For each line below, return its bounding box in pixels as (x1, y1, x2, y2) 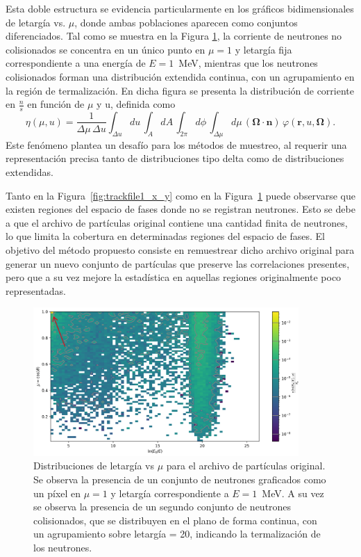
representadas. (6, 283, 66, 298)
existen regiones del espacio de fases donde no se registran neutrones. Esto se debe (6, 202, 355, 216)
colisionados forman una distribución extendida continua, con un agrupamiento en (6, 69, 355, 83)
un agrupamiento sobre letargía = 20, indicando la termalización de (33, 526, 321, 541)
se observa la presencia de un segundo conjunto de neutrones (33, 499, 292, 514)
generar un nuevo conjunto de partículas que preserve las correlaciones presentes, (6, 256, 350, 271)
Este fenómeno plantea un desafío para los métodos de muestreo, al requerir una (6, 137, 347, 152)
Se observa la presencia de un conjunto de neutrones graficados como (33, 472, 326, 487)
